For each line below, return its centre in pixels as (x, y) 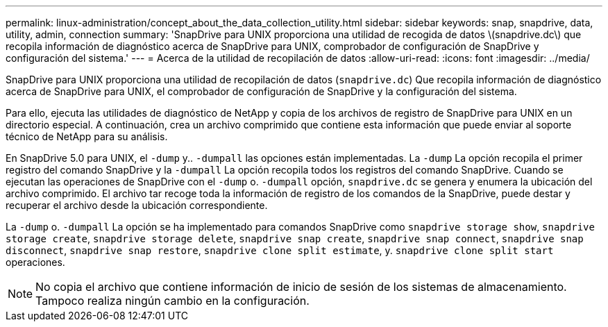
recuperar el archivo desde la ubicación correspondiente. (137, 205)
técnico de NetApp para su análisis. (87, 136)
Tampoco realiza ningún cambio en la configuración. (172, 301)
